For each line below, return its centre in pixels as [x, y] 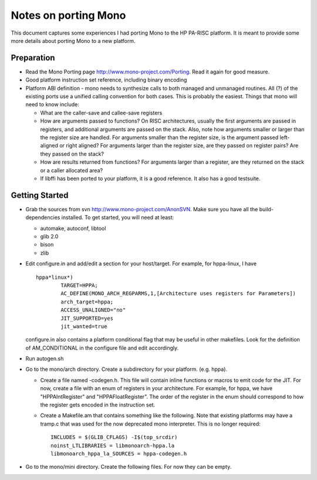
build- [267, 209]
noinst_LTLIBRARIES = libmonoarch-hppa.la [113, 445]
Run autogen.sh [45, 359]
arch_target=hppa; [87, 302]
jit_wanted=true [84, 326]
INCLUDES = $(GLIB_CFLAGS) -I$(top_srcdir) [114, 437]
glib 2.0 [49, 236]
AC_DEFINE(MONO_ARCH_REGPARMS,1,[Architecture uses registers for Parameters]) [178, 294]
